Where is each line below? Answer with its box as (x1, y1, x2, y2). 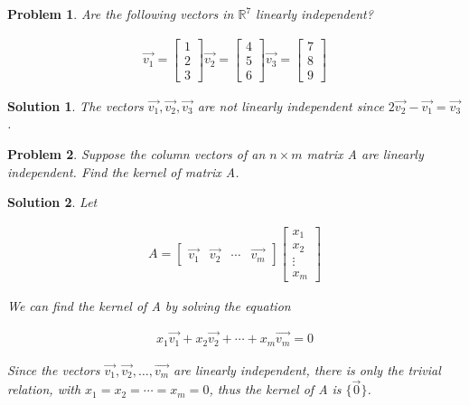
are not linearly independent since (197, 96, 384, 115)
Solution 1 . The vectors (7, 96, 144, 115)
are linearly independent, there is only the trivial (174, 360, 441, 379)
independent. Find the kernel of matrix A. (7, 162, 239, 181)
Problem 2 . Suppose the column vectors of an (7, 144, 266, 163)
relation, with (7, 380, 81, 399)
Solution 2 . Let (7, 193, 98, 212)
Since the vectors (7, 360, 100, 379)
